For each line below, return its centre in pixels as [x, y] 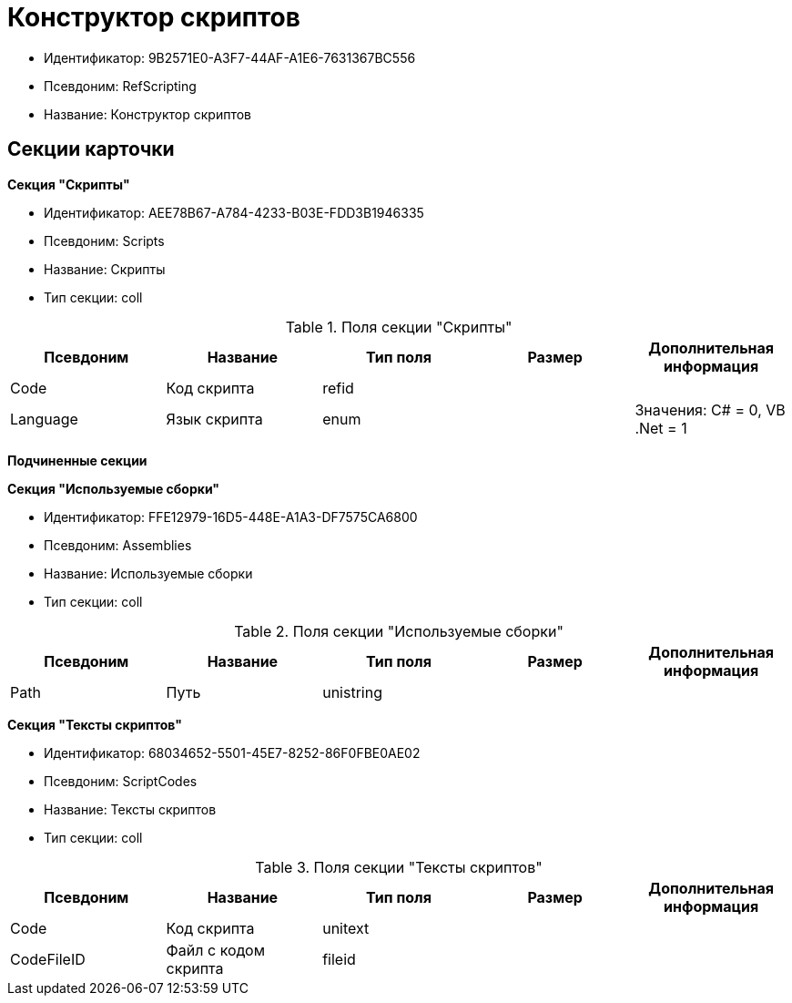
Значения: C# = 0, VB [710, 409]
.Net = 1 [661, 428]
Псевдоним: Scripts [104, 241]
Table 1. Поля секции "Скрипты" [399, 327]
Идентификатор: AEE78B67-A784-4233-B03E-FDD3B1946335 [234, 212]
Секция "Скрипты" [69, 184]
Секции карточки [91, 149]
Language [44, 419]
